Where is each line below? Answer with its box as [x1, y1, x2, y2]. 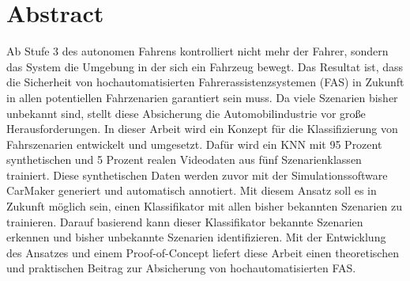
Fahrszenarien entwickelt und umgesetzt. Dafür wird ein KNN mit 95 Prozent [6, 135, 382, 152]
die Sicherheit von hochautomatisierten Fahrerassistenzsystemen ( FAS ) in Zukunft [6, 74, 404, 90]
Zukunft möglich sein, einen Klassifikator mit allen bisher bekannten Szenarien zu [6, 198, 402, 215]
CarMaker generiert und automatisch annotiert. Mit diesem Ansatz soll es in [6, 182, 377, 199]
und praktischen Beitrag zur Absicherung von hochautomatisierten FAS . [6, 260, 356, 276]
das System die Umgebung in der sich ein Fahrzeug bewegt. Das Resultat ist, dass [6, 58, 404, 74]
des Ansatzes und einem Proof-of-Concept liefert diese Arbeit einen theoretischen [6, 244, 399, 260]
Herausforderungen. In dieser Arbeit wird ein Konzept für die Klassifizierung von [6, 120, 398, 137]
